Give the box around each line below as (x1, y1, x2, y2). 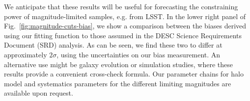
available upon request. (4, 88, 73, 98)
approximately (4, 49, 47, 59)
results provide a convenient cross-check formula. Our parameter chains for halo (4, 69, 244, 79)
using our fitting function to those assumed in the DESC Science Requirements (4, 30, 242, 40)
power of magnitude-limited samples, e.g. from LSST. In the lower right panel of (4, 11, 246, 21)
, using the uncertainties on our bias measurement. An (56, 49, 221, 59)
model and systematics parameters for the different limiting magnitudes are (4, 78, 231, 88)
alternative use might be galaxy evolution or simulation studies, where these (4, 59, 233, 69)
